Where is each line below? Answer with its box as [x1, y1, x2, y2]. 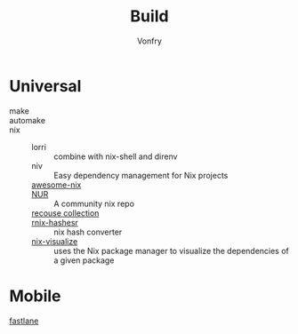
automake [9, 115, 46, 125]
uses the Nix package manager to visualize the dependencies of [53, 245, 289, 256]
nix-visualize [31, 235, 78, 246]
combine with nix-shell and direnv [53, 151, 178, 162]
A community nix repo [53, 198, 135, 209]
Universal [9, 76, 82, 96]
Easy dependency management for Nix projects [53, 170, 229, 180]
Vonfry [136, 36, 163, 46]
